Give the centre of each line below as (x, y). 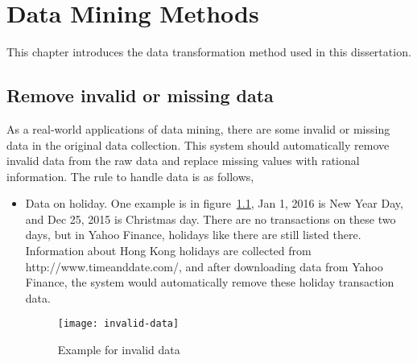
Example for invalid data (119, 350)
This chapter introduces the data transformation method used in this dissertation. (209, 52)
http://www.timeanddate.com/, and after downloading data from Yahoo (204, 266)
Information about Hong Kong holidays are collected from (168, 251)
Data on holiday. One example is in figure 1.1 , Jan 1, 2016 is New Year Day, (214, 203)
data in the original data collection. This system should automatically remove (198, 144)
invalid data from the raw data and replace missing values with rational (183, 161)
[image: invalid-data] (118, 324)
